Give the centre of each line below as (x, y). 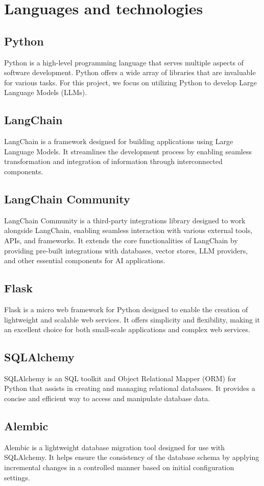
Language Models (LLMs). (46, 92)
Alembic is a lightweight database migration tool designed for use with (115, 447)
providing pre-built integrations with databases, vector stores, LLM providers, (126, 250)
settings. (17, 477)
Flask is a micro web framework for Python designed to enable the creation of (126, 309)
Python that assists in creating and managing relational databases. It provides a (130, 388)
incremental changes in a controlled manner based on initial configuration (119, 467)
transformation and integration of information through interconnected (113, 161)
